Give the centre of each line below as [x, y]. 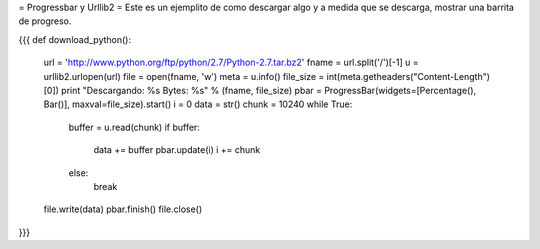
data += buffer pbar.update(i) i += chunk [177, 150]
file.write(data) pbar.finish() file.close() [123, 209]
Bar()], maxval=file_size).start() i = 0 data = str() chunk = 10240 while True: [198, 104]
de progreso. [45, 21]
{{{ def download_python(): [75, 39]
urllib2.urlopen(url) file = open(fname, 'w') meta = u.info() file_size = [184, 76]
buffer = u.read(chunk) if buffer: [134, 127]
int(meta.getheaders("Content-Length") [408, 76]
